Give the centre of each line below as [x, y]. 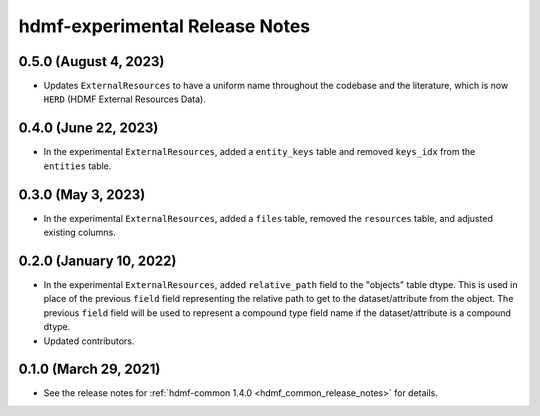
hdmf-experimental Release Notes [164, 26]
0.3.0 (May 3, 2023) [82, 194]
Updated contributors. [89, 341]
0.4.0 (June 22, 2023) [88, 128]
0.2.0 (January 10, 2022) [97, 260]
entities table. [77, 166]
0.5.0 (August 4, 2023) [91, 61]
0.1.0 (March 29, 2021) [89, 369]
